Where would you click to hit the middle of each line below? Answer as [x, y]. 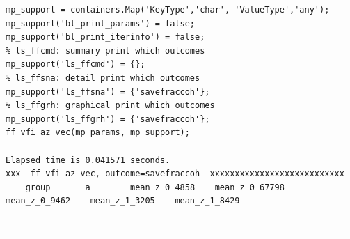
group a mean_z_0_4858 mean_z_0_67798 [155, 187]
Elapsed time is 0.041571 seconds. [88, 160]
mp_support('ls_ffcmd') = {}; [75, 64]
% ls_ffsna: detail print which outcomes [103, 78]
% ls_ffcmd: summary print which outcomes [105, 51]
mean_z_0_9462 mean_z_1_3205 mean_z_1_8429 [123, 201]
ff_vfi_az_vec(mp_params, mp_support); [98, 133]
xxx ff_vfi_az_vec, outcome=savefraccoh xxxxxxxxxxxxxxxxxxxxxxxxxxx [175, 174]
